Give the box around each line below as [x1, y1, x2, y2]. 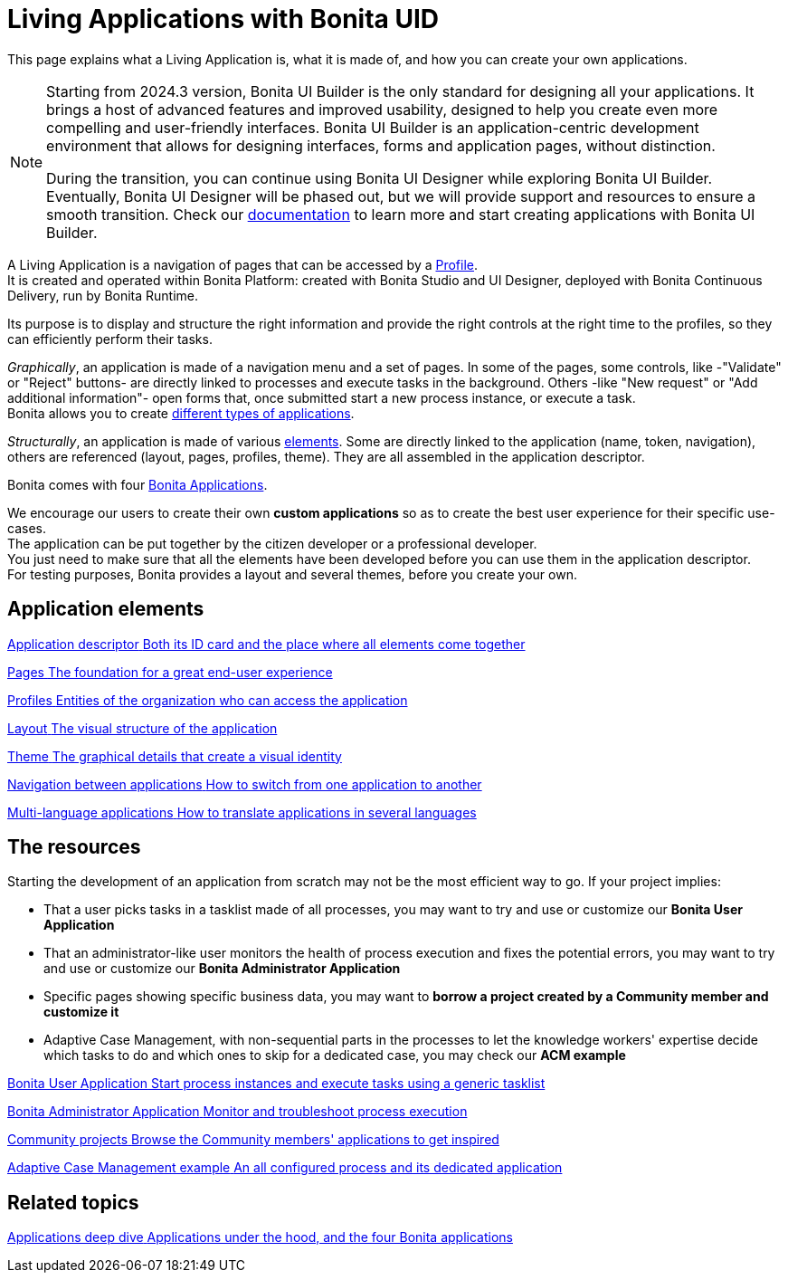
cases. [7, 520, 46, 536]
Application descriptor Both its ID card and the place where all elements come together [7, 635, 526, 652]
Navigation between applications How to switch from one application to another [7, 776, 482, 792]
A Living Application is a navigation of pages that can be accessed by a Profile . [7, 256, 479, 272]
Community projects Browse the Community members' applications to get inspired [7, 1132, 499, 1148]
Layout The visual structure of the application [7, 720, 278, 736]
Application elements [7, 597, 204, 621]
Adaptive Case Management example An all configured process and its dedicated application [7, 1160, 563, 1176]
